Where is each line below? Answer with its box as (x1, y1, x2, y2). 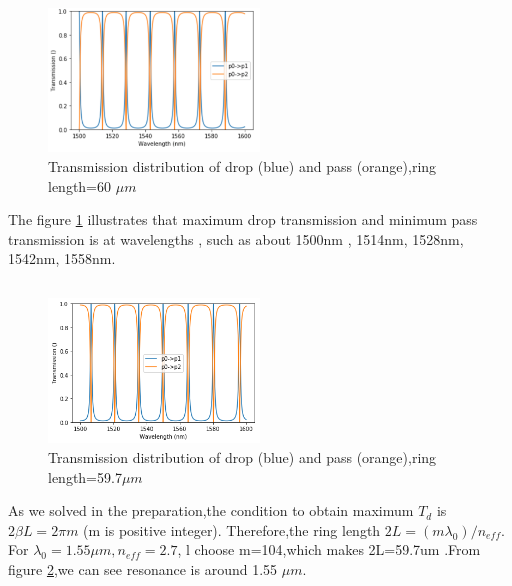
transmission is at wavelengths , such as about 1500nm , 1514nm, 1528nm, (8, 228, 464, 249)
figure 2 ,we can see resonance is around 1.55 (8, 558, 278, 579)
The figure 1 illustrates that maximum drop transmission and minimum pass (8, 209, 478, 230)
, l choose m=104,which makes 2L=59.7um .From (177, 539, 481, 560)
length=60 (48, 175, 112, 196)
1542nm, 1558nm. (8, 248, 116, 269)
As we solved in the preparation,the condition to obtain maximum (8, 500, 414, 521)
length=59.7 (48, 466, 122, 487)
